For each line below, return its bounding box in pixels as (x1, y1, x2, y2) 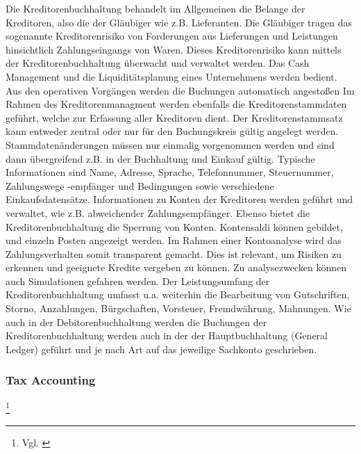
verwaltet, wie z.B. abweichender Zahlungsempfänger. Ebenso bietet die (6, 205, 310, 220)
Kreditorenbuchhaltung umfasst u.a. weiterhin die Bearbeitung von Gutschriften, (6, 287, 350, 302)
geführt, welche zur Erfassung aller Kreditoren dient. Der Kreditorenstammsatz (6, 110, 343, 124)
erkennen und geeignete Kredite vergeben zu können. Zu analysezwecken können (6, 260, 346, 275)
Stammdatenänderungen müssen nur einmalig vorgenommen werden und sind (6, 137, 335, 152)
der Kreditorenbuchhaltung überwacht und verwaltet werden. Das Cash (6, 56, 310, 70)
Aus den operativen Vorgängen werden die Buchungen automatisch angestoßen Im (6, 83, 355, 97)
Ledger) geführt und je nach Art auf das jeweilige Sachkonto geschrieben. (6, 341, 317, 356)
